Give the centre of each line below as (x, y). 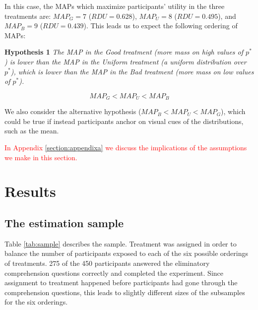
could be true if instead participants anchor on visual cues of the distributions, (124, 121)
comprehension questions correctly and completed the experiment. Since (114, 273)
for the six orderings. (36, 302)
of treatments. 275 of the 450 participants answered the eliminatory (107, 263)
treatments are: (28, 16)
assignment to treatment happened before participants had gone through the (121, 282)
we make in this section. (41, 157)
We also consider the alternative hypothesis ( (73, 111)
